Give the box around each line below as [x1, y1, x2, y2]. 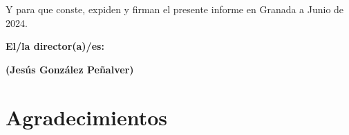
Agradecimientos [6, 102, 168, 131]
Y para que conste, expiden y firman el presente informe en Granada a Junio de [6, 2, 344, 16]
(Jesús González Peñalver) [6, 62, 134, 76]
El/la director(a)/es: [6, 39, 104, 53]
